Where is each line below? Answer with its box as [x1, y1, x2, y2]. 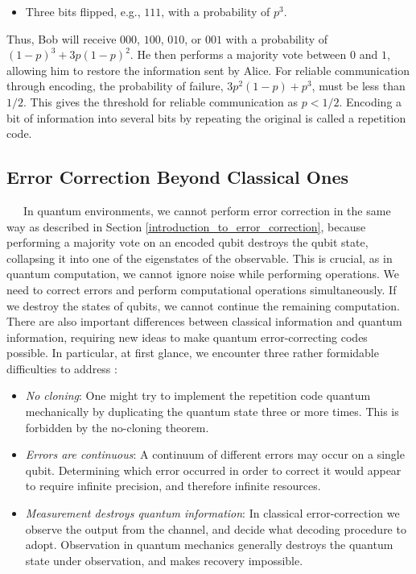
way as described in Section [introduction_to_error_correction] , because [6, 218, 366, 235]
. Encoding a [339, 93, 402, 110]
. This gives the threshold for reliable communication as [23, 93, 299, 110]
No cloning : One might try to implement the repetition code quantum [25, 387, 371, 404]
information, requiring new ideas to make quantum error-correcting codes [6, 328, 368, 345]
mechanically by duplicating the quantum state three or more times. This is [25, 403, 399, 420]
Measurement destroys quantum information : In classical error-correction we [25, 505, 400, 522]
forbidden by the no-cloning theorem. [25, 418, 209, 435]
